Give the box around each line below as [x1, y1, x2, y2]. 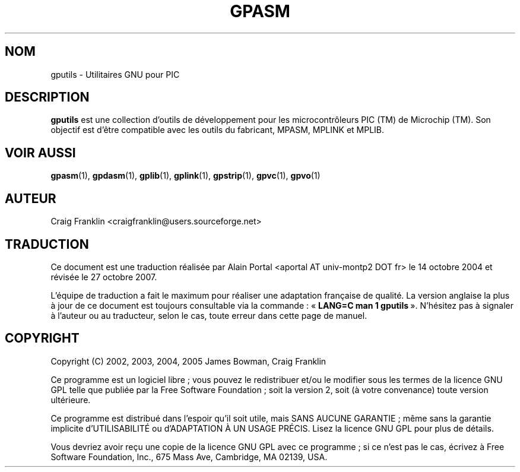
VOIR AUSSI [5, 145, 76, 160]
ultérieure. [50, 394, 91, 405]
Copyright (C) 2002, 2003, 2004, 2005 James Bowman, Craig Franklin [50, 356, 326, 366]
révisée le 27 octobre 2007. [50, 271, 157, 282]
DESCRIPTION [5, 90, 90, 105]
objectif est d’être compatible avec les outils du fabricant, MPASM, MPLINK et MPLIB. [50, 125, 385, 135]
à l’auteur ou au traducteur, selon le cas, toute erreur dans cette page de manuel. [50, 310, 367, 321]
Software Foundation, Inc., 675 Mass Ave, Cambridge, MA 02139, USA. [50, 451, 328, 462]
